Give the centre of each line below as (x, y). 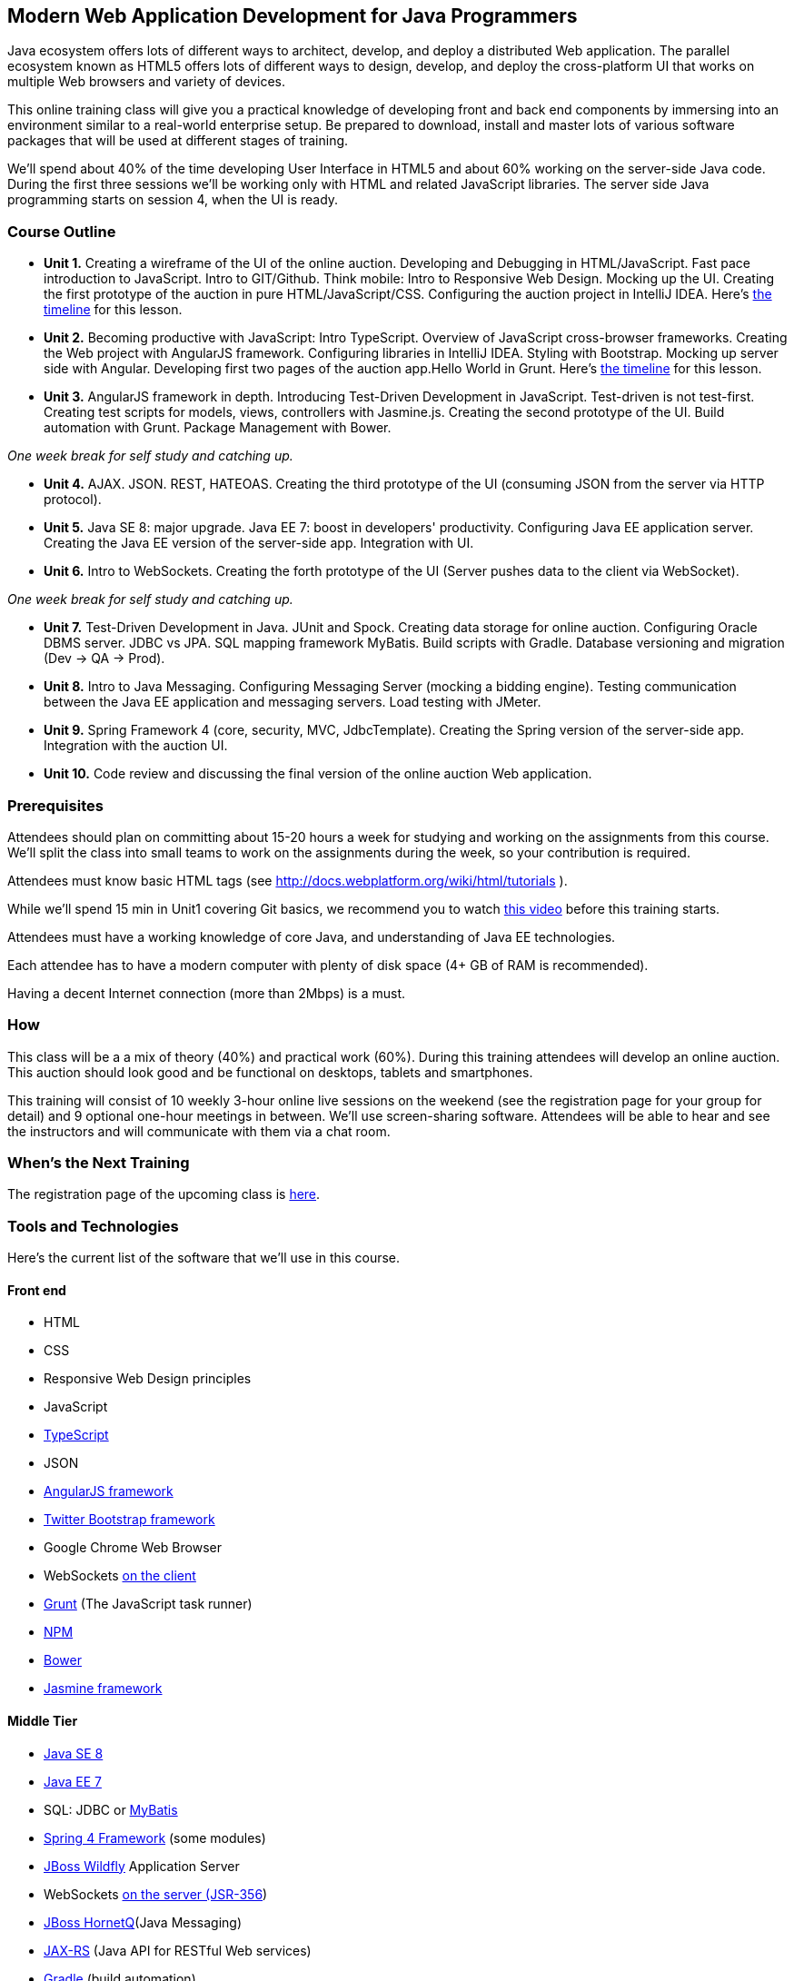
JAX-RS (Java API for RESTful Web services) (178, 1950)
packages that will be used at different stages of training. (178, 141)
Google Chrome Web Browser (133, 1548)
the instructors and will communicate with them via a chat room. (199, 1131)
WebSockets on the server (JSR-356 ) (156, 1894)
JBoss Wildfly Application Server (142, 1866)
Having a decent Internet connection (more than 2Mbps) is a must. (206, 993)
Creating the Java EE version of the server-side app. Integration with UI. (259, 543)
